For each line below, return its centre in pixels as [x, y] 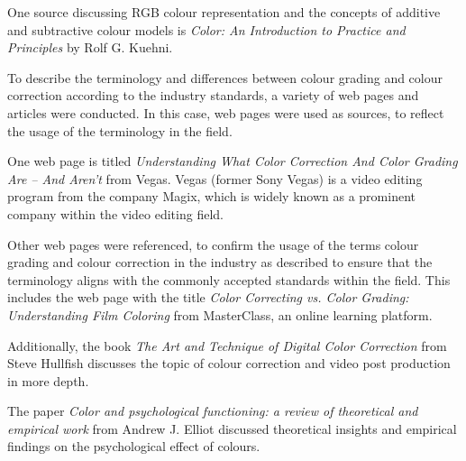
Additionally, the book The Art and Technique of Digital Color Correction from [227, 345]
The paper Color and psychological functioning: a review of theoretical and [213, 411]
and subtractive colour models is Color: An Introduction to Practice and [206, 29]
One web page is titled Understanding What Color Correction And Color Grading [233, 161]
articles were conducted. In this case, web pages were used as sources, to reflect [226, 112]
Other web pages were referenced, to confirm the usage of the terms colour [213, 244]
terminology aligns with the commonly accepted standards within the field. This [229, 279]
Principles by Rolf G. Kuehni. [90, 47]
